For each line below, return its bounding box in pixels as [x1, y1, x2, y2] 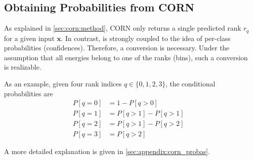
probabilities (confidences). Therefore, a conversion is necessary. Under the [4, 42, 230, 53]
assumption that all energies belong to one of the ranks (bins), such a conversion [4, 52, 248, 62]
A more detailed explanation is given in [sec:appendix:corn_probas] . [4, 146, 210, 157]
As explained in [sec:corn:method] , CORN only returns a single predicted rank [4, 23, 241, 33]
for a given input [4, 33, 55, 43]
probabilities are [4, 88, 53, 98]
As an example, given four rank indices [4, 79, 122, 89]
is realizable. [4, 62, 42, 72]
